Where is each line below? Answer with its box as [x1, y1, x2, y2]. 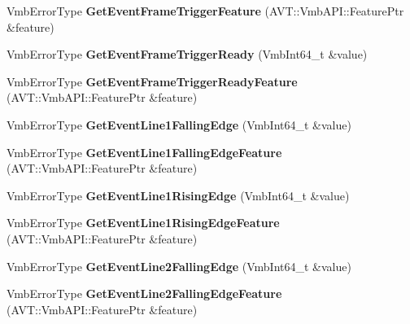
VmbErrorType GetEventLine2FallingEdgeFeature [7, 285, 282, 302]
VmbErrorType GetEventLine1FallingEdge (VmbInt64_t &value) [7, 116, 351, 133]
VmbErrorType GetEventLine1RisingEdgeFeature [7, 214, 280, 231]
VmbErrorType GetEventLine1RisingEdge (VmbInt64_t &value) [7, 186, 350, 204]
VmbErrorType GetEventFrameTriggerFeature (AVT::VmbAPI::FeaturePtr [7, 2, 404, 19]
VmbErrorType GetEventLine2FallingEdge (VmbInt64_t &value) [7, 257, 351, 274]
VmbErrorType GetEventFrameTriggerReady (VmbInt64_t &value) [7, 46, 368, 63]
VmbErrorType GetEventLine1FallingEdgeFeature [7, 143, 282, 160]
